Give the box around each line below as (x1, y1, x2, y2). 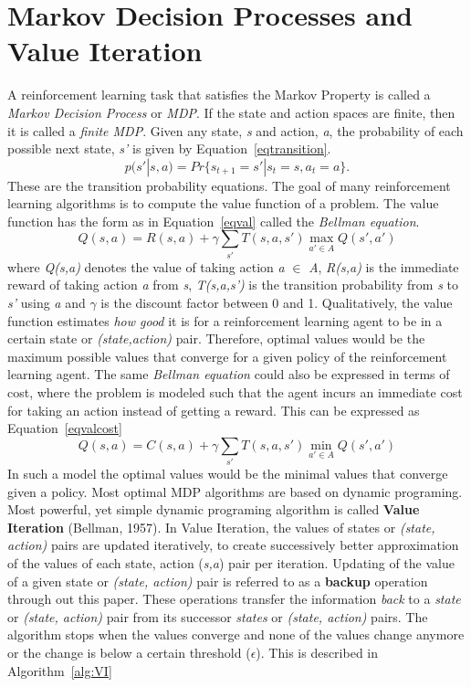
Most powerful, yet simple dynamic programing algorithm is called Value (7, 500, 420, 519)
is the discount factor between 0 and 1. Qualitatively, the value (100, 292, 453, 312)
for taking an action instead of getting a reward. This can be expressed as (7, 400, 420, 419)
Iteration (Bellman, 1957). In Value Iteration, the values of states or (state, (7, 517, 435, 536)
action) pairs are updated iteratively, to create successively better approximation (7, 535, 459, 555)
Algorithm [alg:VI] (7, 661, 112, 680)
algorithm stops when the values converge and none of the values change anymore (7, 625, 465, 644)
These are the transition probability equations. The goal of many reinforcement (7, 175, 451, 195)
